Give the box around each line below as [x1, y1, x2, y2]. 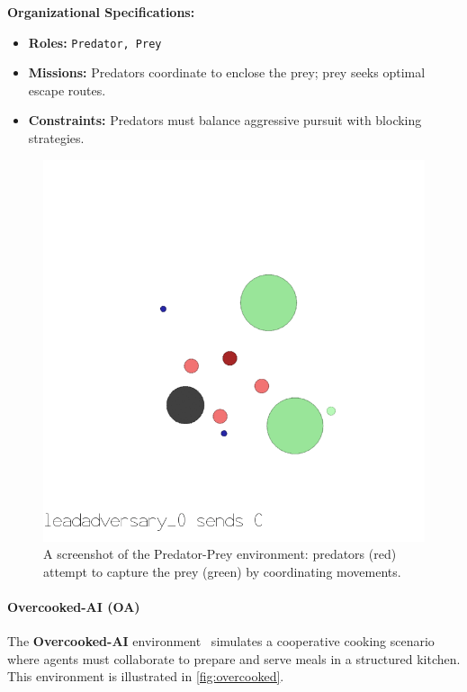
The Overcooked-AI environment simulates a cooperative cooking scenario [7, 632, 435, 651]
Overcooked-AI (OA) [7, 598, 140, 616]
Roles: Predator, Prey [28, 32, 162, 51]
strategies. [28, 129, 85, 148]
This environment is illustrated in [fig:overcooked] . [7, 667, 284, 686]
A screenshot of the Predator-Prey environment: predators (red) [43, 544, 397, 563]
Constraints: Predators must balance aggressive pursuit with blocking [28, 111, 422, 130]
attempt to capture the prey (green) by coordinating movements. [43, 562, 401, 580]
